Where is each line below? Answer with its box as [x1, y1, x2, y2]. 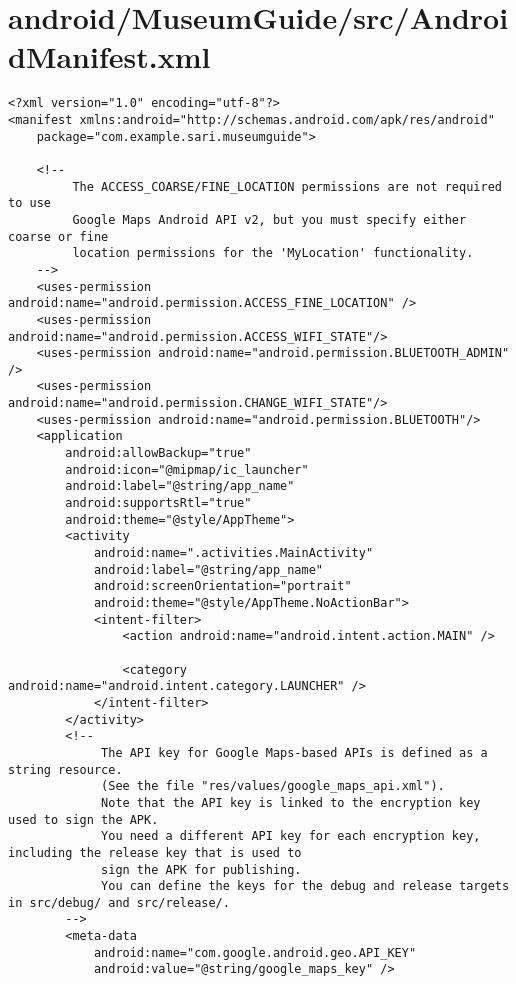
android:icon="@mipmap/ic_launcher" [65, 462, 309, 477]
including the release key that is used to [8, 845, 302, 860]
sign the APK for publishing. [101, 862, 302, 877]
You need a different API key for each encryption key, [101, 829, 481, 844]
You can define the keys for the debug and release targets [101, 879, 510, 894]
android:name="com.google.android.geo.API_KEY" [93, 945, 417, 960]
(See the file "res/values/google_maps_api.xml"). [101, 779, 445, 794]
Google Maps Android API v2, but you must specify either [72, 212, 467, 227]
